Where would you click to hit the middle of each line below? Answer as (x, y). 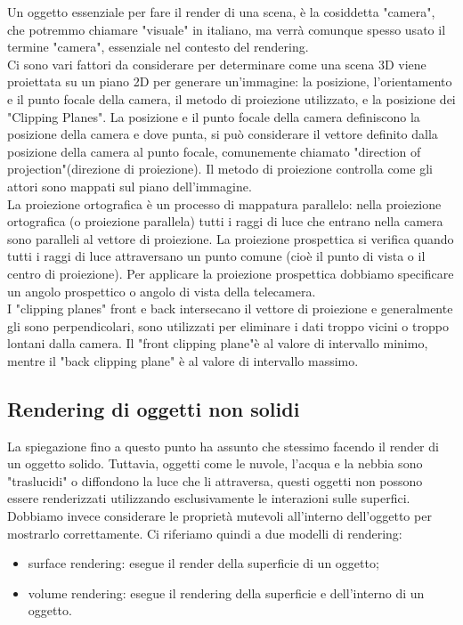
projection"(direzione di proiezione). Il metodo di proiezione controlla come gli (220, 169)
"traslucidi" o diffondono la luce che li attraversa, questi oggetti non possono (215, 480)
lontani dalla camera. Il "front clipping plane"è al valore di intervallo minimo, (218, 343)
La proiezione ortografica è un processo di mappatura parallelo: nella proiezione (224, 203)
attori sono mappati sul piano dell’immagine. (130, 186)
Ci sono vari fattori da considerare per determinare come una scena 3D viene (217, 64)
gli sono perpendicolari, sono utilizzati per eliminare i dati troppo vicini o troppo (228, 325)
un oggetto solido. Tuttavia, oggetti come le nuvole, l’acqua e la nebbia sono (215, 463)
